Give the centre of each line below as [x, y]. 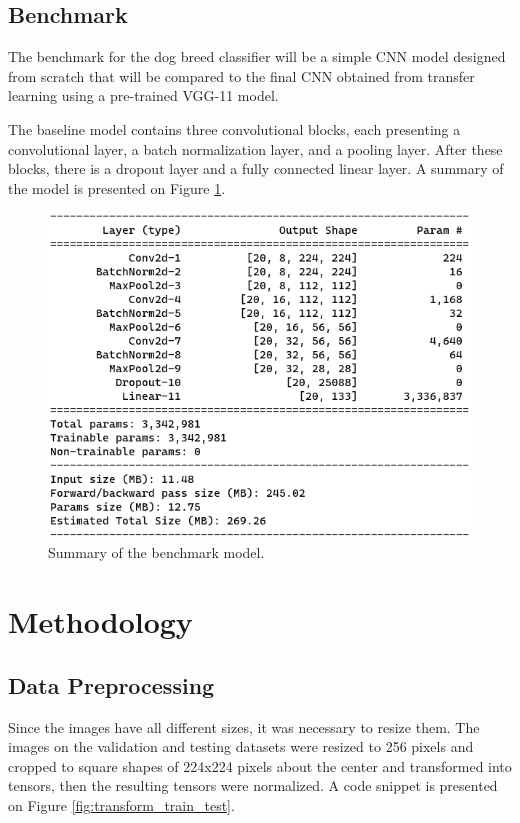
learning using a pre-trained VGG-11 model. [143, 95]
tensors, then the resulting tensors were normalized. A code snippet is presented [253, 785]
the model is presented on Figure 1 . [117, 187]
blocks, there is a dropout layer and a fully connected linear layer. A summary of [256, 168]
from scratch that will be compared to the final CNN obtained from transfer [241, 75]
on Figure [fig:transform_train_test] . [121, 805]
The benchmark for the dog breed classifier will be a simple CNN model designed [257, 56]
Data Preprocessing [111, 684]
